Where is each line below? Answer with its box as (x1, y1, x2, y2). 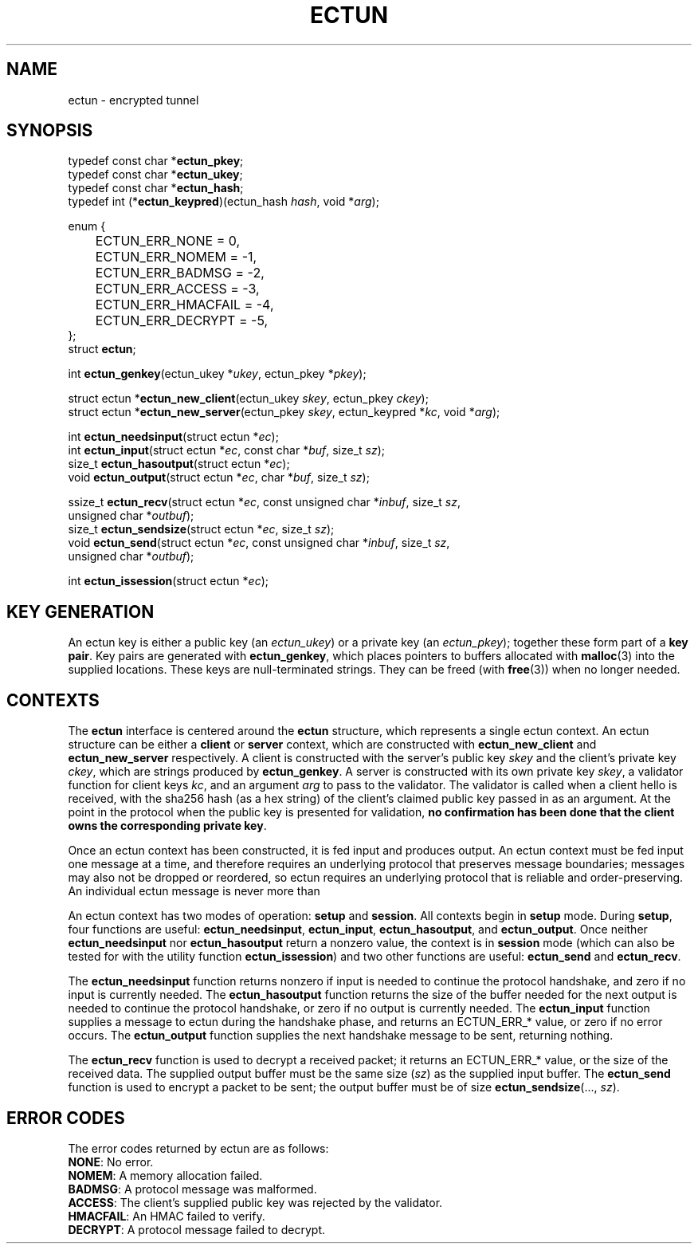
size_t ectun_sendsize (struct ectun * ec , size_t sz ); (68, 522, 335, 537)
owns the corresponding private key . (68, 819, 267, 833)
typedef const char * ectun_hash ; (68, 181, 244, 195)
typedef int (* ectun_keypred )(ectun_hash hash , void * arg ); (68, 195, 379, 209)
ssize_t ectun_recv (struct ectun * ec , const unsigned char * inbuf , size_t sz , (68, 495, 461, 509)
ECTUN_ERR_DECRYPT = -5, (95, 312, 269, 329)
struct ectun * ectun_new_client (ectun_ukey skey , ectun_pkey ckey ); (68, 391, 429, 406)
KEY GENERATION (6, 601, 155, 622)
